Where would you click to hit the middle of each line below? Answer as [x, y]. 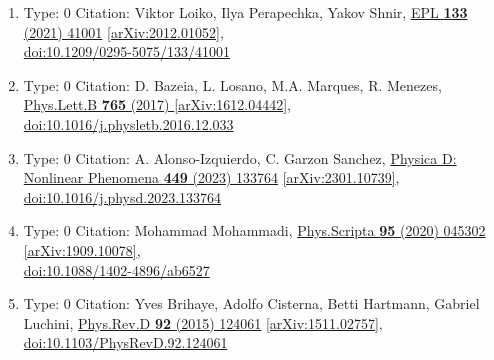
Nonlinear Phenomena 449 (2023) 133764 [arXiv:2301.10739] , [211, 177]
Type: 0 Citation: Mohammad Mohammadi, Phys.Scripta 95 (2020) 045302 [254, 230]
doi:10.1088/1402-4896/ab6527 [116, 269]
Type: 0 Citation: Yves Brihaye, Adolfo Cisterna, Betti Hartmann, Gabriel [251, 303]
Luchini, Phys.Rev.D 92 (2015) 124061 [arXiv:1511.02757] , [203, 322]
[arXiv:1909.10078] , [82, 249]
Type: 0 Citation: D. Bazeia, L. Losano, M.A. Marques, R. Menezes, [232, 84]
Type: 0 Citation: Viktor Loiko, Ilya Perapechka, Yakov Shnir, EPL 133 [245, 12]
